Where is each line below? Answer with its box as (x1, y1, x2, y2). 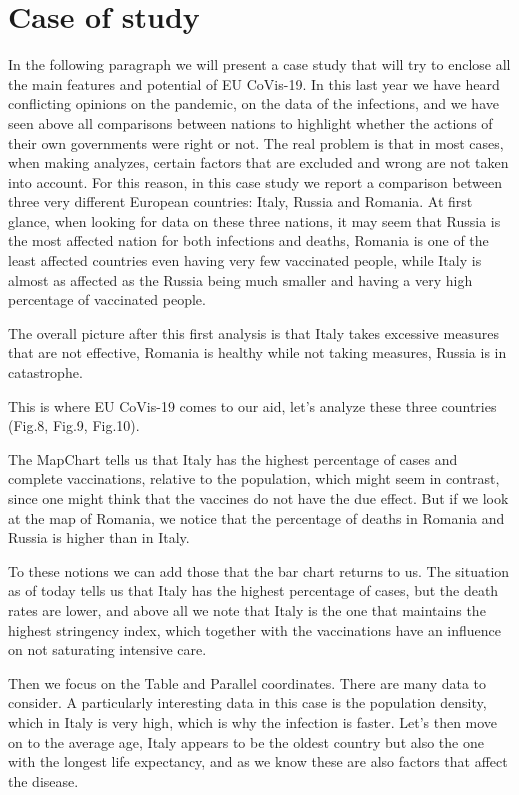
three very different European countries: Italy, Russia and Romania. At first (8, 191, 473, 212)
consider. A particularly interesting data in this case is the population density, (8, 692, 487, 713)
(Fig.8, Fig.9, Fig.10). (8, 415, 140, 436)
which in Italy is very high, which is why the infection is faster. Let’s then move (8, 711, 498, 732)
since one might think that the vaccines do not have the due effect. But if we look (8, 488, 509, 508)
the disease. (8, 770, 79, 791)
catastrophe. (8, 362, 83, 383)
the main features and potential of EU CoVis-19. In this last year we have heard (8, 73, 500, 94)
